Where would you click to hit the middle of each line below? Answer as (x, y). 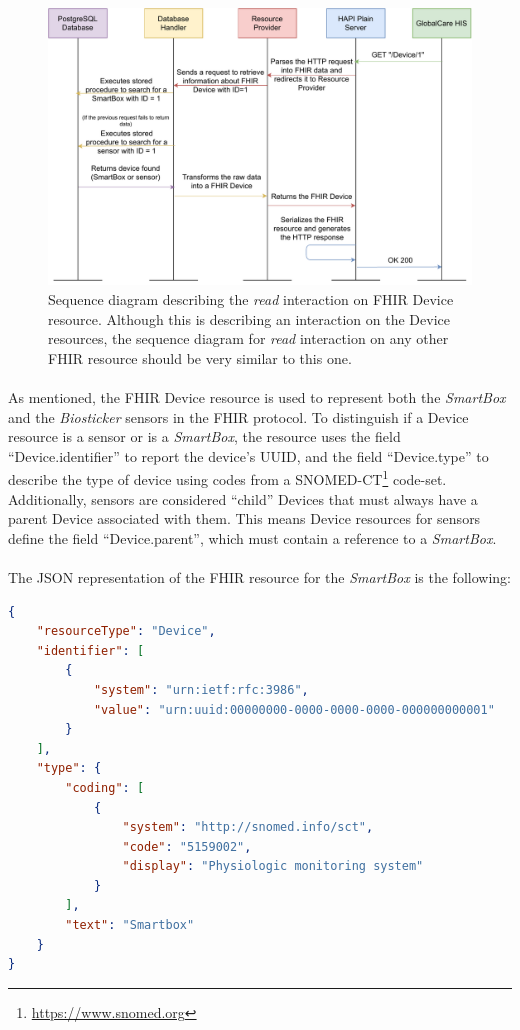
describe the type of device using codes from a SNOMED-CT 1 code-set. (227, 478)
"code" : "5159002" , (187, 846)
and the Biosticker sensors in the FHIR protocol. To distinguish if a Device (238, 416)
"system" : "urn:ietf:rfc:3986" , (201, 689)
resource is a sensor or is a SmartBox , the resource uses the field (204, 436)
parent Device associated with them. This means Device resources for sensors (244, 518)
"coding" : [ (105, 787)
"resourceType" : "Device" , (126, 631)
